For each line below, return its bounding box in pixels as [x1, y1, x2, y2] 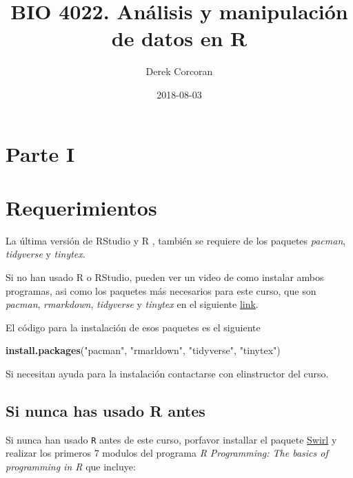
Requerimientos [6, 193, 157, 221]
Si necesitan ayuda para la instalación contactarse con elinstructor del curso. [6, 366, 329, 380]
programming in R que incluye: [6, 459, 136, 474]
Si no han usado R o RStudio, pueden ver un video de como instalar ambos [6, 270, 324, 284]
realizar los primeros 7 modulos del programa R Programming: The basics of [6, 446, 328, 460]
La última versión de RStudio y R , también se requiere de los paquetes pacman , [6, 233, 346, 247]
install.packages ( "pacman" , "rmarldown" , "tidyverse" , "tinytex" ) [6, 343, 281, 357]
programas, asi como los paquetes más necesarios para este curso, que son [6, 283, 316, 298]
